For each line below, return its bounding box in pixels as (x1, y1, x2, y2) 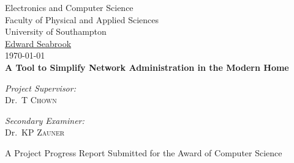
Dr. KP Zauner (5, 126, 65, 139)
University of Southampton (5, 25, 107, 38)
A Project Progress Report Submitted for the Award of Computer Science (5, 146, 282, 159)
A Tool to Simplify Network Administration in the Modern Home (5, 60, 289, 73)
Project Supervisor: (5, 81, 76, 94)
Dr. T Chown (5, 93, 57, 106)
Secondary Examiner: (5, 114, 85, 126)
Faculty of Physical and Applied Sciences (5, 13, 159, 26)
